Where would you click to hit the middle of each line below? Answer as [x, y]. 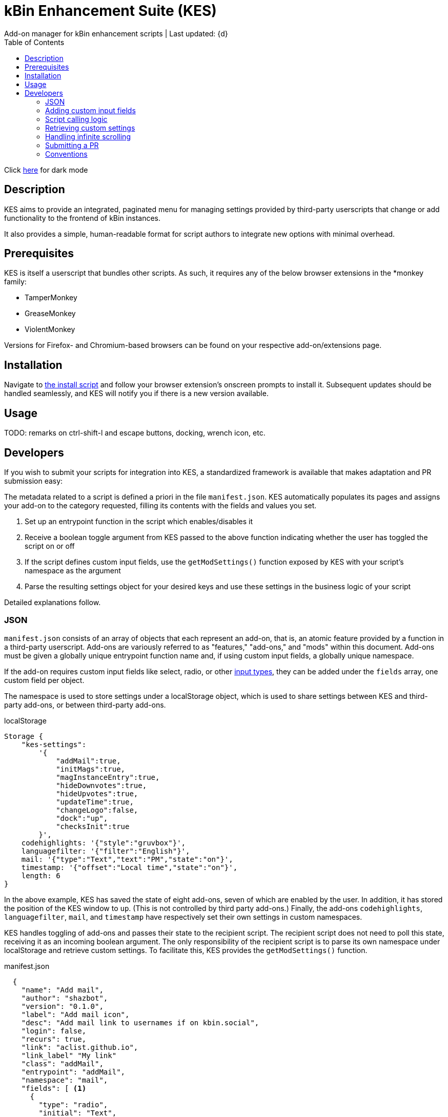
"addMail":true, [88, 761]
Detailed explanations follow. [53, 602]
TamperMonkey [51, 298]
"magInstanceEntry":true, [108, 777]
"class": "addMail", [62, 1063]
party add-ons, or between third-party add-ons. [85, 705]
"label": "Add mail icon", [75, 1014]
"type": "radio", [73, 1104]
